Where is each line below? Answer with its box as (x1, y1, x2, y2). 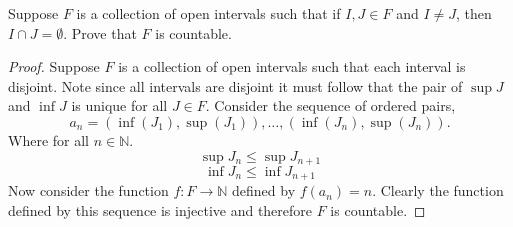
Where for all (8, 129, 89, 150)
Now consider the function (8, 180, 169, 201)
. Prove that (63, 22, 137, 43)
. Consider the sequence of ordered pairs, (205, 95, 456, 116)
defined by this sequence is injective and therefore (8, 200, 313, 221)
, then (456, 3, 492, 23)
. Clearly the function (372, 180, 504, 201)
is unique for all (71, 95, 168, 116)
